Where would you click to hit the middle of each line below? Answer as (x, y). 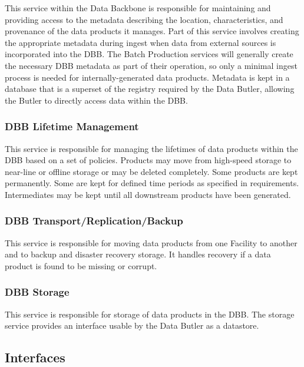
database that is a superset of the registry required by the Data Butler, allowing (150, 89)
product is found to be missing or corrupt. (81, 265)
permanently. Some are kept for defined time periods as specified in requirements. (152, 183)
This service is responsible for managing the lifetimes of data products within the (151, 148)
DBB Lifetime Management (72, 126)
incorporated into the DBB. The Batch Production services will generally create (149, 54)
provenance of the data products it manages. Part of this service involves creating (152, 31)
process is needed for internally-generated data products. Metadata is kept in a (147, 77)
